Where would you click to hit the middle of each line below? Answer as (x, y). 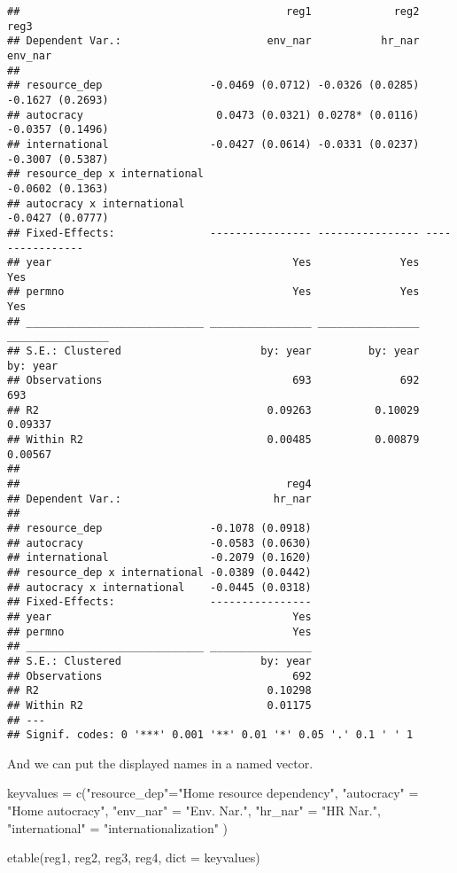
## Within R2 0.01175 (159, 705)
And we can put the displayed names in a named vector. (160, 763)
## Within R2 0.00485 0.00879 (213, 440)
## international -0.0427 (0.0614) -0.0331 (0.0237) (213, 144)
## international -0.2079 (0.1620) (159, 558)
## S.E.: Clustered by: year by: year (213, 351)
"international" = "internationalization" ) (118, 827)
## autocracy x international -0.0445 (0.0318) (159, 587)
